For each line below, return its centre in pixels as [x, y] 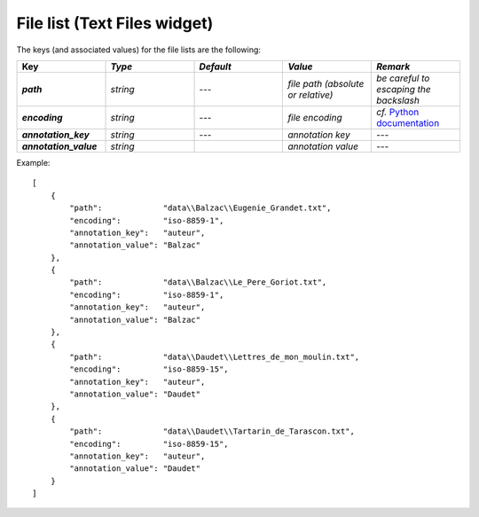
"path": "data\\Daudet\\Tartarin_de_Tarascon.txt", [212, 431]
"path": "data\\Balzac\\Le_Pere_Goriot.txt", [198, 282]
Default [216, 67]
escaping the [403, 89]
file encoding [315, 117]
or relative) [310, 95]
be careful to [403, 78]
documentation [408, 122]
